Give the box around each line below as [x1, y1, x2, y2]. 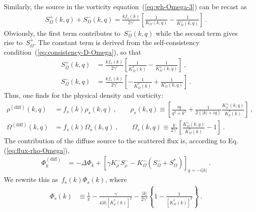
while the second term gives [156, 28, 238, 38]
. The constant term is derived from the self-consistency [34, 37, 200, 47]
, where [105, 174, 127, 184]
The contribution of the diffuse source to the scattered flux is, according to [4, 136, 226, 146]
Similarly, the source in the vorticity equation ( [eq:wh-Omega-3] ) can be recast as [4, 1, 247, 11]
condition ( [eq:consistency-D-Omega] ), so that [4, 46, 142, 57]
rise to [4, 37, 23, 47]
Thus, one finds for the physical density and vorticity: [4, 90, 163, 100]
